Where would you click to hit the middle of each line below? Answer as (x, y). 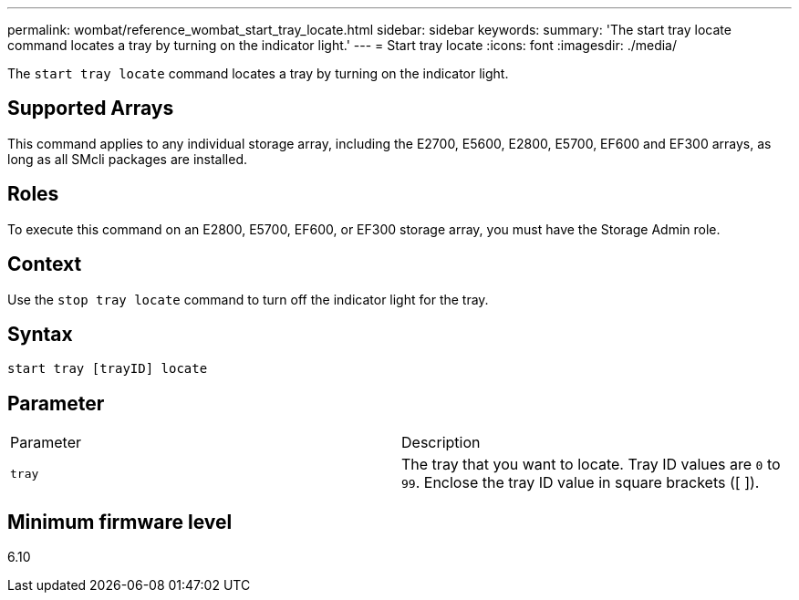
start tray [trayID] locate (108, 369)
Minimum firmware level (120, 522)
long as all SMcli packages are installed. (127, 159)
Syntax (40, 334)
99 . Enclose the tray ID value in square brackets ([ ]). (581, 483)
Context (45, 264)
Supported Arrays (91, 109)
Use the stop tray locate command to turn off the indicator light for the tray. (248, 299)
